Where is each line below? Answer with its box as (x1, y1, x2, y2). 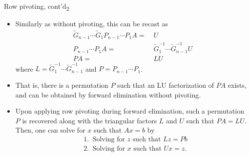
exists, (228, 79, 247, 90)
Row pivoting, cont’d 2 (4, 1, 69, 12)
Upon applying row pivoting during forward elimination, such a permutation (15, 106, 244, 116)
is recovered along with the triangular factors (22, 115, 157, 125)
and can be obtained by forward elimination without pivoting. (15, 89, 201, 99)
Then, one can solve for (15, 125, 85, 135)
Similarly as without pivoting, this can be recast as (15, 19, 168, 29)
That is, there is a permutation (15, 79, 108, 90)
